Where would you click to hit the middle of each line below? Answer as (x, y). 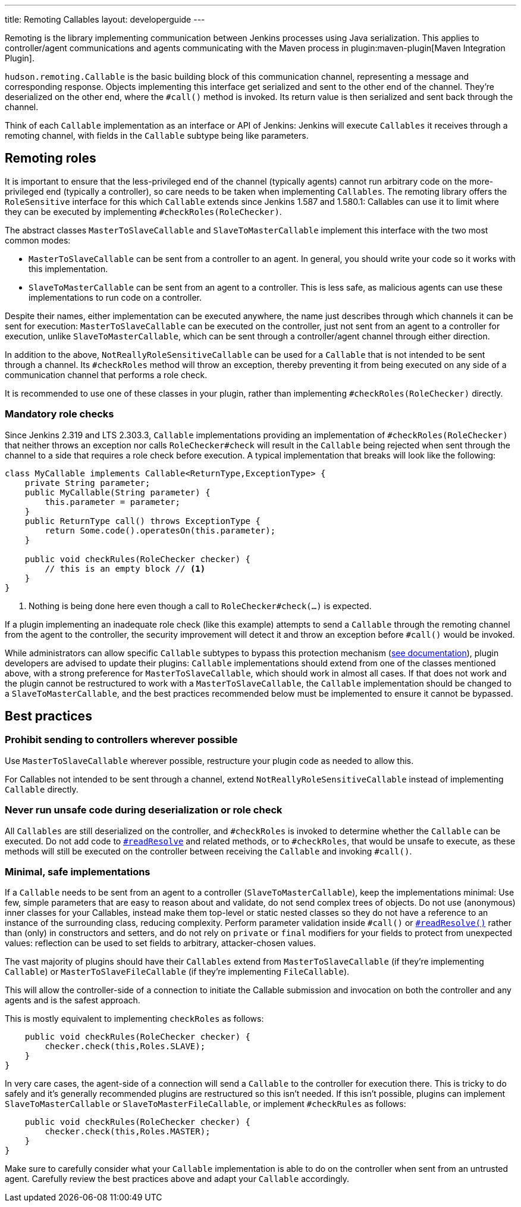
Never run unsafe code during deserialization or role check (144, 810)
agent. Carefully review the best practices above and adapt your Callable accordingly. (177, 1179)
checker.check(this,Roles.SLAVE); (125, 1047)
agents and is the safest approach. (73, 1000)
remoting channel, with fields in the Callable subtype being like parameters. (157, 135)
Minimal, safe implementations (78, 871)
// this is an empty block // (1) (125, 568)
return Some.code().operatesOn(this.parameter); (160, 530)
